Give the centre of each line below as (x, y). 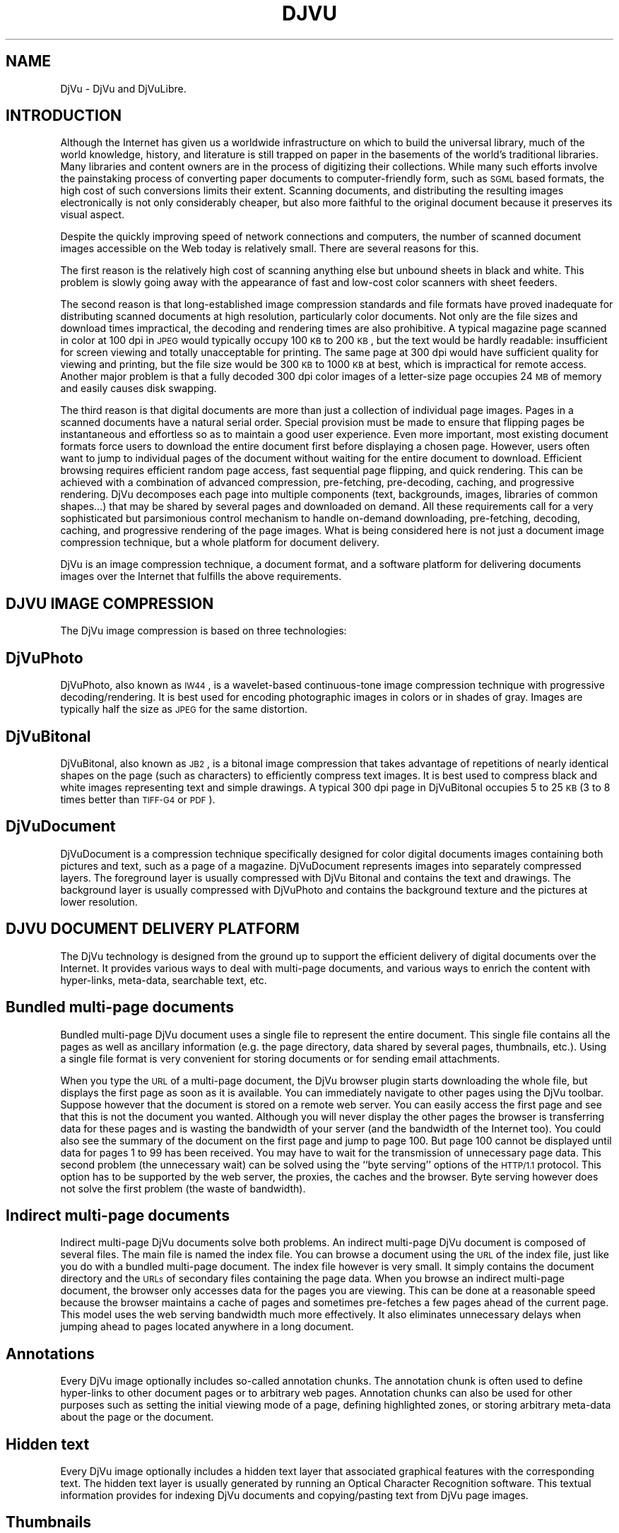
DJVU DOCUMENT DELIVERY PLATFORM (153, 929)
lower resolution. (99, 901)
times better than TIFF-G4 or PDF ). (138, 799)
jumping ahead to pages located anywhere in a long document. (207, 1327)
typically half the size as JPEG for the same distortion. (184, 709)
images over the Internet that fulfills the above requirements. (201, 576)
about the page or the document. (137, 1417)
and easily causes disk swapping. (138, 389)
